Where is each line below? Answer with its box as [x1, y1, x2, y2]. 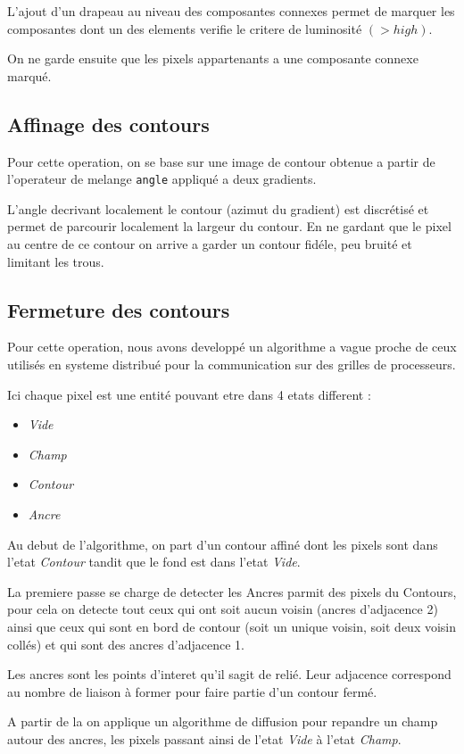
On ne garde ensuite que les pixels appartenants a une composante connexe [7, 49, 418, 68]
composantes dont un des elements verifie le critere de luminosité [7, 19, 362, 37]
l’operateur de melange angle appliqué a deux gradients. [7, 170, 317, 188]
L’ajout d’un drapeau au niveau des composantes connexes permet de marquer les [7, 2, 455, 20]
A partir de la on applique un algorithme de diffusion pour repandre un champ [7, 712, 438, 731]
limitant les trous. [7, 252, 104, 270]
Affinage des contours [7, 110, 210, 137]
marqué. [7, 66, 52, 85]
